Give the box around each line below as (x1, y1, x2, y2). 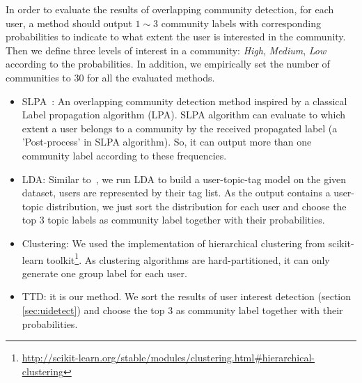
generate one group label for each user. (22, 265, 187, 280)
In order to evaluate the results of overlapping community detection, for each (6, 2, 334, 16)
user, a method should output (6, 15, 132, 30)
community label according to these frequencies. (22, 148, 227, 162)
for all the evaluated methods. (87, 70, 215, 84)
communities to (6, 70, 71, 84)
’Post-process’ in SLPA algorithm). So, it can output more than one (22, 134, 312, 149)
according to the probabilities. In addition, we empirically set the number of (6, 56, 330, 71)
